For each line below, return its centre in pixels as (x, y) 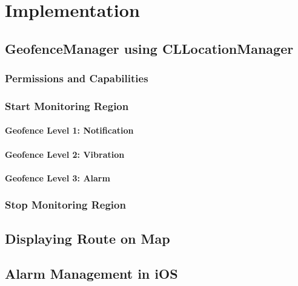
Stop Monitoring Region (65, 205)
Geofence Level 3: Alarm (58, 177)
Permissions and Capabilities (77, 78)
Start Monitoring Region (67, 106)
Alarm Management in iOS (91, 274)
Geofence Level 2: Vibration (65, 154)
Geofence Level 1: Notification (69, 130)
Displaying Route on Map (88, 238)
